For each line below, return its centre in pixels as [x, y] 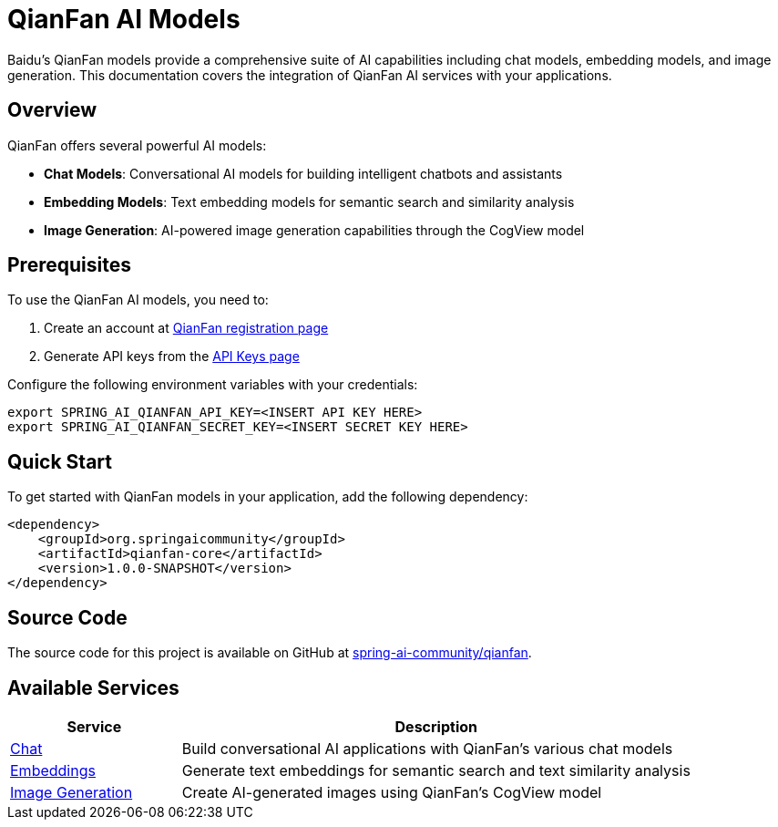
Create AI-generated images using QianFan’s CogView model [392, 792]
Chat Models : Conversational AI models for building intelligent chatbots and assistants [303, 173]
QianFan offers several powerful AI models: [137, 145]
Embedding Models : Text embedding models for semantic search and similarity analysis [309, 202]
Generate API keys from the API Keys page [172, 357]
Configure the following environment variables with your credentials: [213, 385]
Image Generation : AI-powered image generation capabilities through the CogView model [314, 230]
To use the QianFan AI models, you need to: [138, 300]
